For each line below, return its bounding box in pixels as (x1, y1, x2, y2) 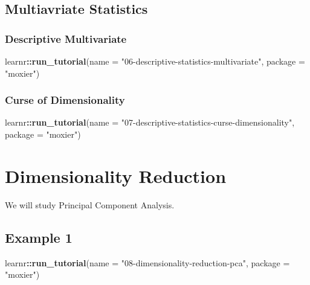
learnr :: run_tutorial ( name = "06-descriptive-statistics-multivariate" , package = (5, 55, 305, 67)
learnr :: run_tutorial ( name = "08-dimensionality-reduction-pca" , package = (5, 256, 290, 269)
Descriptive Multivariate (5, 31, 127, 46)
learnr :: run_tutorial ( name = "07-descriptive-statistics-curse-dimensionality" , (5, 116, 295, 129)
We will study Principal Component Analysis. (5, 198, 175, 211)
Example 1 (5, 228, 73, 246)
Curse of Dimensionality (5, 92, 125, 107)
